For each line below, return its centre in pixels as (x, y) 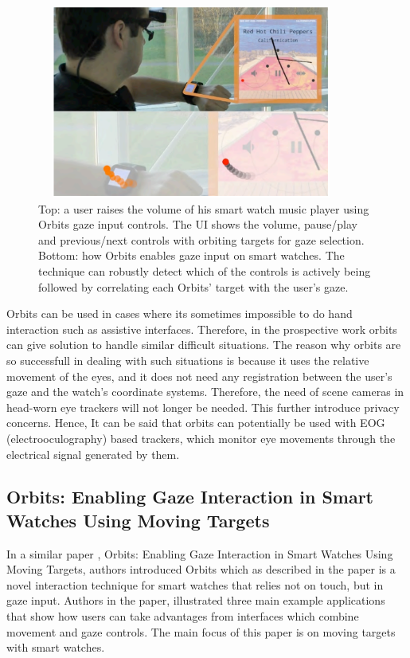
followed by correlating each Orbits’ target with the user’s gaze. (193, 286)
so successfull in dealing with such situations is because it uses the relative (188, 360)
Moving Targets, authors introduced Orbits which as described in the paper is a (201, 569)
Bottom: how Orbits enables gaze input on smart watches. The (191, 255)
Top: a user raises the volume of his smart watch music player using (204, 208)
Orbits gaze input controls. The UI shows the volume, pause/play (198, 224)
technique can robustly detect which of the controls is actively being (205, 270)
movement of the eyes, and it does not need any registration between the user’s (199, 376)
